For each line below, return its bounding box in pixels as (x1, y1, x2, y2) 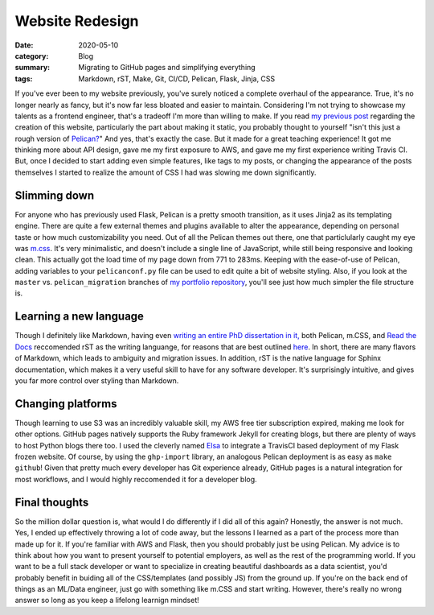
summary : (14, 63, 51, 72)
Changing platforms (14, 397, 117, 411)
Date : (14, 40, 34, 50)
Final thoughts (14, 495, 89, 509)
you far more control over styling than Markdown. (14, 375, 179, 386)
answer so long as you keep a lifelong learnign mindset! (14, 596, 200, 605)
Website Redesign (14, 12, 139, 30)
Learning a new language (14, 310, 145, 324)
